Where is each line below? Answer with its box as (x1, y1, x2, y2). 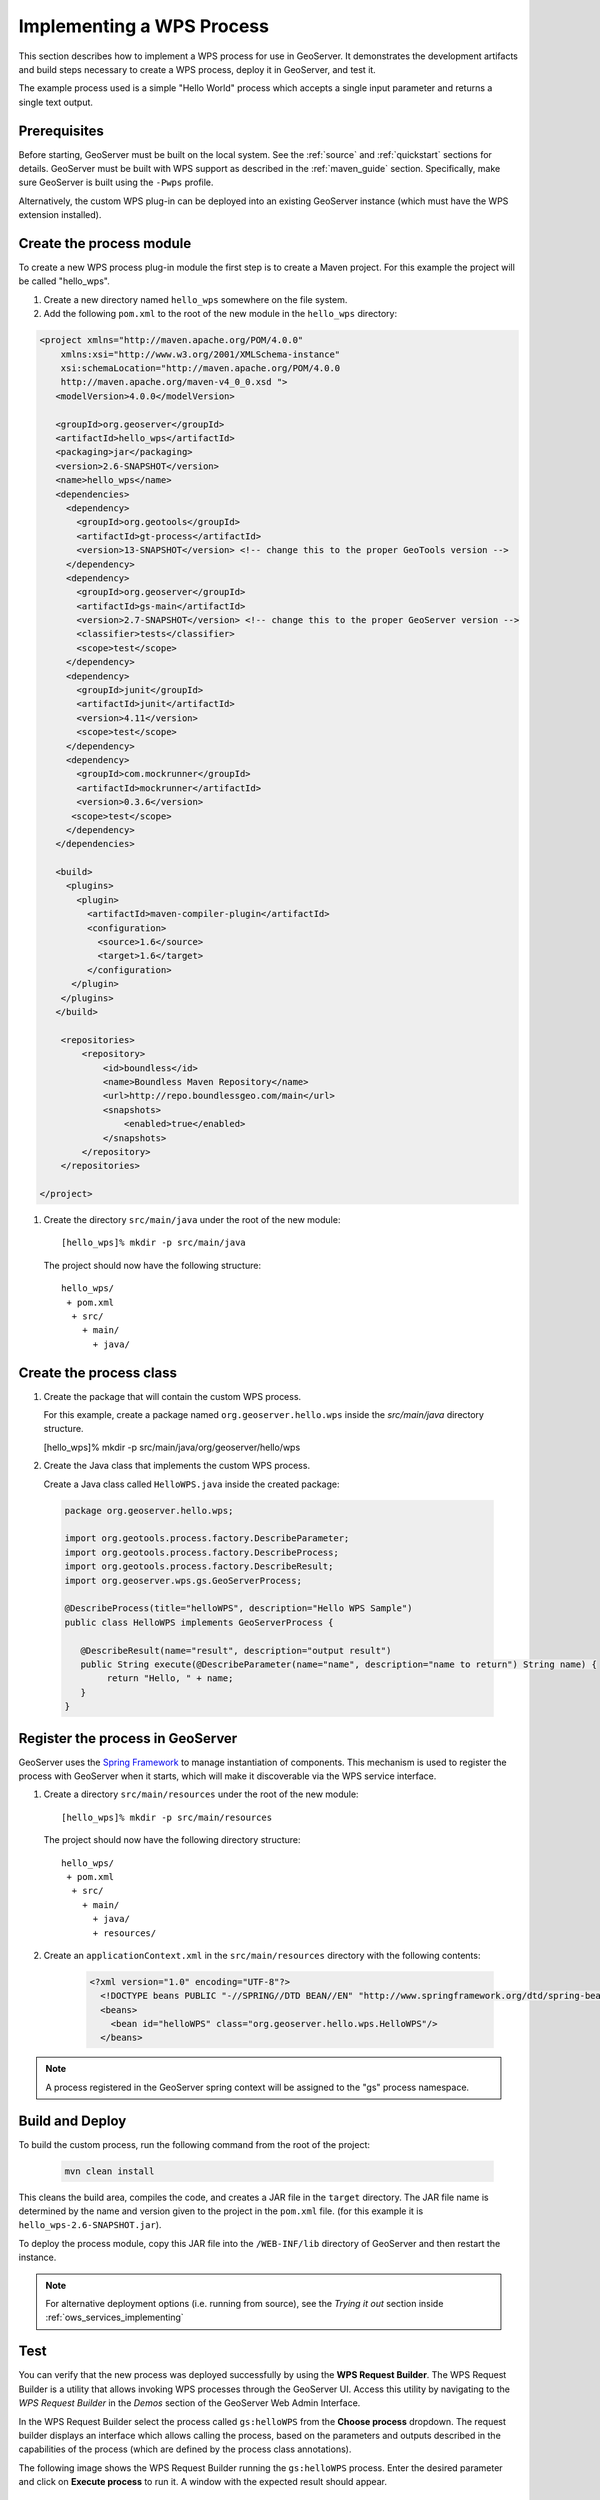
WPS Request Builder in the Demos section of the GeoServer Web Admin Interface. (18, 2397, 361, 2409)
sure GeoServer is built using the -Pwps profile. (18, 176, 214, 189)
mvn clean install (64, 2165, 155, 2177)
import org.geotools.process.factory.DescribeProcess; (64, 1546, 339, 1558)
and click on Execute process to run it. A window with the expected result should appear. (18, 2476, 387, 2488)
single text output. (18, 96, 94, 108)
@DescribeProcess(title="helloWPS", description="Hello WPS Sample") (64, 1603, 413, 1614)
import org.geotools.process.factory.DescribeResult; (64, 1561, 334, 1572)
